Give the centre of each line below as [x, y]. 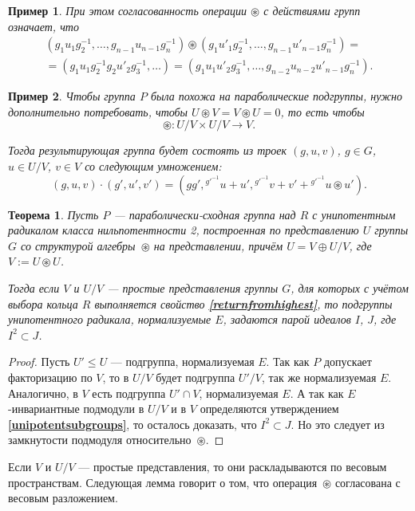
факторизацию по [50, 377]
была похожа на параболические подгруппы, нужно [277, 96]
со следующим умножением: [153, 166]
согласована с [368, 482]
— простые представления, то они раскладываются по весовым [233, 466]
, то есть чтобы [322, 111]
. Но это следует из [338, 424]
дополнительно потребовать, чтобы [98, 111]
